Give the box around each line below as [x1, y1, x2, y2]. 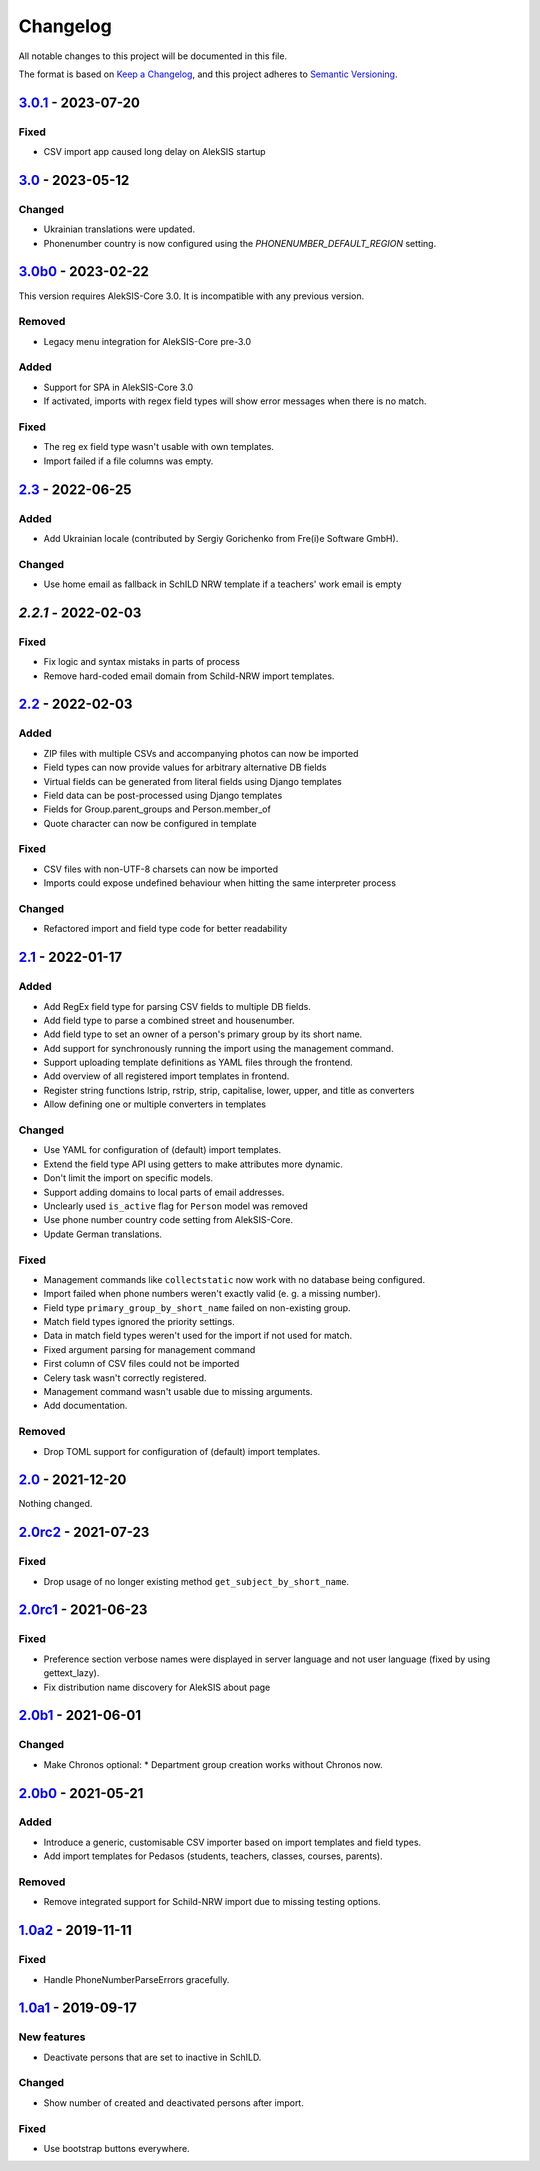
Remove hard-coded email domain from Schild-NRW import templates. [43, 670, 335, 682]
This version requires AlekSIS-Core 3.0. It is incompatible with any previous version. [18, 290, 365, 302]
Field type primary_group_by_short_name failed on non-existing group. [43, 1301, 351, 1314]
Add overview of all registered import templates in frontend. [43, 1070, 290, 1082]
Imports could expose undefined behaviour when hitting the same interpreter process [43, 877, 397, 889]
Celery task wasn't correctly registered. [43, 1371, 207, 1384]
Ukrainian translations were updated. [43, 223, 195, 235]
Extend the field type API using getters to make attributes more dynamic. [43, 1158, 344, 1170]
